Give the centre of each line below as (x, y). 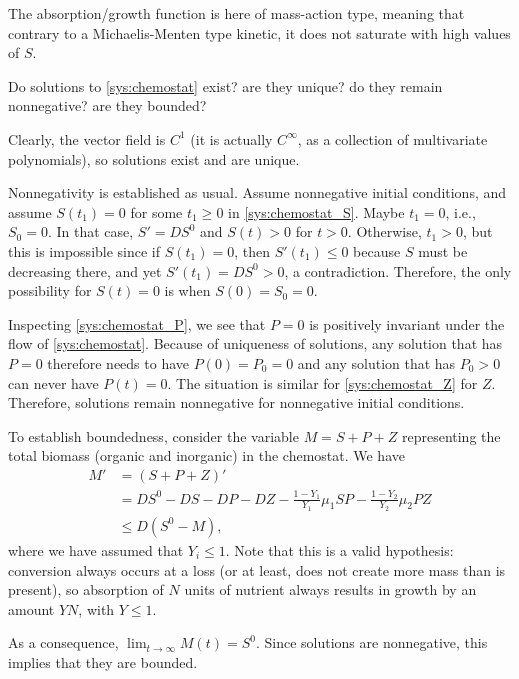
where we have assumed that (96, 549)
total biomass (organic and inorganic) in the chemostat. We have (206, 455)
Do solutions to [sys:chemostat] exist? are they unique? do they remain (225, 85)
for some (156, 211)
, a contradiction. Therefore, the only (398, 270)
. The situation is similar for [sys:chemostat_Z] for (322, 382)
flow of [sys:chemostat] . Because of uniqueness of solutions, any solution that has (255, 343)
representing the (451, 435)
